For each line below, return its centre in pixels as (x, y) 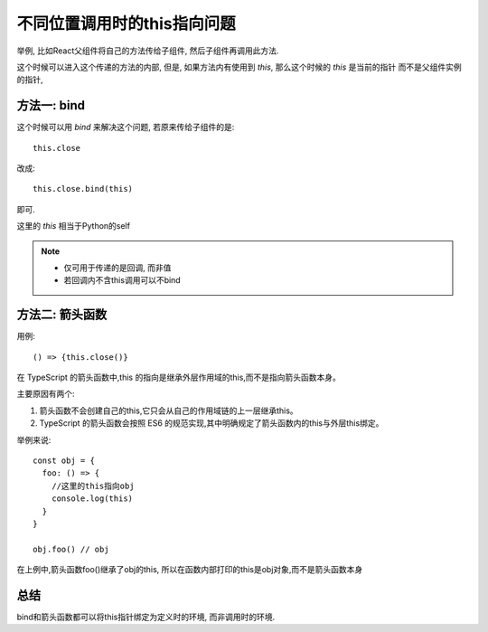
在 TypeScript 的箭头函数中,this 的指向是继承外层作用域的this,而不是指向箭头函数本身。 (178, 377)
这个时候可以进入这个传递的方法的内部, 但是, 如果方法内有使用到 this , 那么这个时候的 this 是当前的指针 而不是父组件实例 (239, 67)
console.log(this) (92, 499)
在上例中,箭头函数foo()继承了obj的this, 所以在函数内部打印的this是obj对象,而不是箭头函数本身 (190, 570)
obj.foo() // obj (71, 549)
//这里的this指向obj (93, 486)
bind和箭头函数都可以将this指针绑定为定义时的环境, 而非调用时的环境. (146, 617)
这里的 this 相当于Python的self (74, 226)
